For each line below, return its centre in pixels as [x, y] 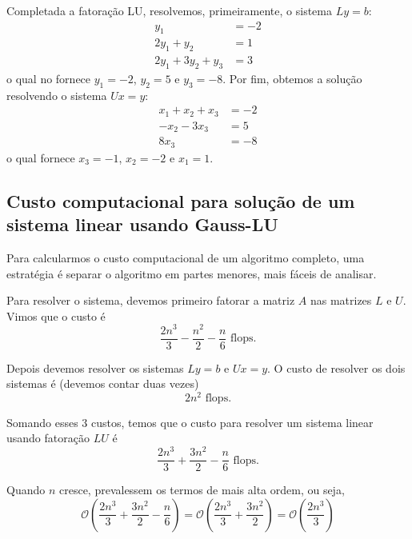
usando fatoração [48, 438]
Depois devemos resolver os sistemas [95, 367]
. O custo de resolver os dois [336, 367]
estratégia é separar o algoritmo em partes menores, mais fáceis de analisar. [192, 273]
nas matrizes [341, 300]
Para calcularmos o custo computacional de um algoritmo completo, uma [186, 258]
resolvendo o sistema [57, 95]
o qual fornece [41, 157]
